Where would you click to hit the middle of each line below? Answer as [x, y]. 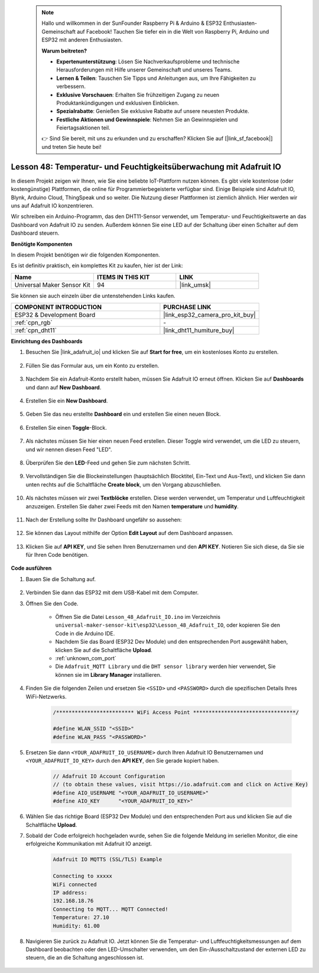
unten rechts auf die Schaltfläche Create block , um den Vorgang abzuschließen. [123, 484]
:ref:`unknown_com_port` [86, 658]
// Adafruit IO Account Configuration [109, 776]
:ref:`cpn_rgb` [33, 323]
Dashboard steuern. [35, 233]
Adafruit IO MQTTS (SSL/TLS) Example [108, 860]
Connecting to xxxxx [82, 876]
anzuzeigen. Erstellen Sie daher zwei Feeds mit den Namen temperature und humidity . [132, 506]
